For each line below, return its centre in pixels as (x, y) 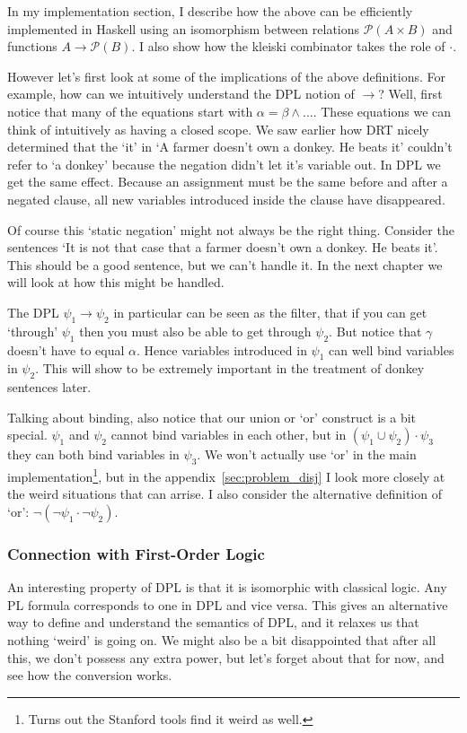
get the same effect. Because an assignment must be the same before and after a (228, 182)
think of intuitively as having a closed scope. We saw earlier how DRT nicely (218, 129)
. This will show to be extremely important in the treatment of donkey (230, 368)
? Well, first (410, 94)
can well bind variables (392, 349)
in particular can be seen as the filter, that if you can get (270, 312)
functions (32, 46)
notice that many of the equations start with (130, 111)
